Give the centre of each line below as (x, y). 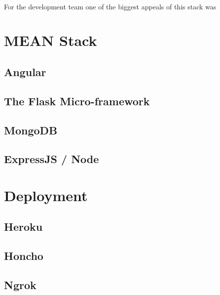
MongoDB (31, 130)
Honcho (24, 256)
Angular (25, 71)
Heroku (23, 227)
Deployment (46, 195)
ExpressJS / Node (52, 159)
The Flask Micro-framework (77, 101)
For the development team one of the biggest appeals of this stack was (110, 6)
